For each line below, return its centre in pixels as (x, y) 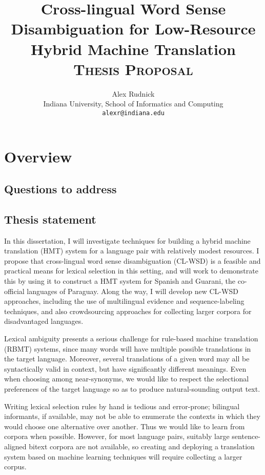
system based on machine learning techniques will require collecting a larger (123, 456)
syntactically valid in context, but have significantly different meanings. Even (125, 368)
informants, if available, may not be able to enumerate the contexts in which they (132, 416)
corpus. (15, 467)
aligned (15, 446)
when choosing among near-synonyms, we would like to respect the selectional (127, 379)
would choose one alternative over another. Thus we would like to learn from (125, 426)
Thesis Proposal (133, 69)
